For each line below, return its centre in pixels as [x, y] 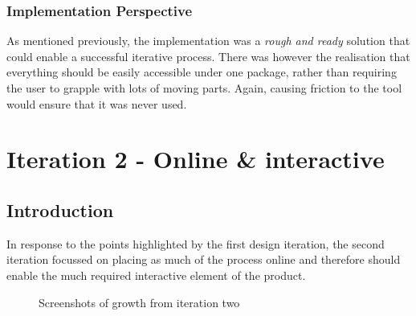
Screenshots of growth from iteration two [139, 302]
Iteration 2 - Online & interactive [196, 159]
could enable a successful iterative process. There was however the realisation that [208, 56]
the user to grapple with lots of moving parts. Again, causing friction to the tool [204, 88]
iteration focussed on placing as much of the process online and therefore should [204, 259]
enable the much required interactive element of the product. [156, 275]
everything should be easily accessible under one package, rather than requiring [202, 72]
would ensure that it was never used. [97, 103]
